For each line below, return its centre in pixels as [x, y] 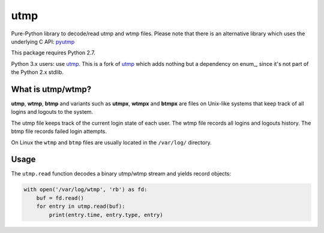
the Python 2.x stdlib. [37, 72]
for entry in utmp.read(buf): [81, 206]
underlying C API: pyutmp [43, 41]
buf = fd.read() [60, 198]
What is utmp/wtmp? [51, 89]
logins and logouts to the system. [52, 112]
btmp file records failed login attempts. [59, 131]
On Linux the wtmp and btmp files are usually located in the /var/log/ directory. [112, 142]
